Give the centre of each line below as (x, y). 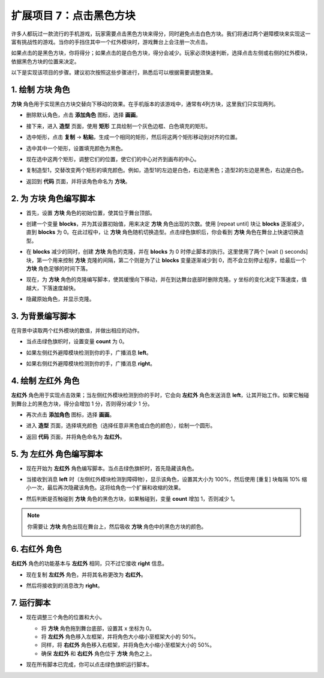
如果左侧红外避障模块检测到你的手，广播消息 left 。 (89, 352)
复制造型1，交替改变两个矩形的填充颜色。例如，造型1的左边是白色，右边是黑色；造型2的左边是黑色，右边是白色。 (166, 170)
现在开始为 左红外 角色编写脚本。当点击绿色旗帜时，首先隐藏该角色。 (112, 468)
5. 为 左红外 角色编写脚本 (57, 454)
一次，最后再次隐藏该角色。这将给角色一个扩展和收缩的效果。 (107, 487)
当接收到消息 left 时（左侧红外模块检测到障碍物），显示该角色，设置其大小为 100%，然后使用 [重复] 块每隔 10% (163, 479)
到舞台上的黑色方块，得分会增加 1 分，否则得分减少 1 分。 (82, 403)
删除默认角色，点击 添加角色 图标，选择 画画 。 (83, 115)
